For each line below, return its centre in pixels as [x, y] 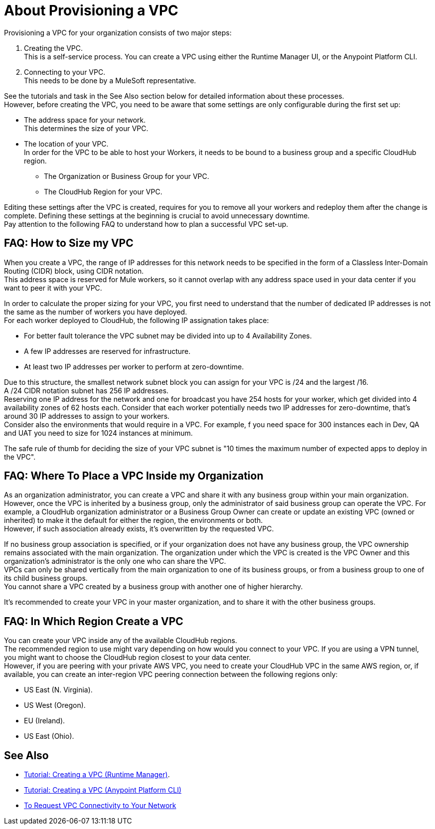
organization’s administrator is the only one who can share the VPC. [115, 561]
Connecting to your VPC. [65, 72]
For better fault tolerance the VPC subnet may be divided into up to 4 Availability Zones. [168, 335]
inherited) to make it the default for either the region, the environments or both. [134, 520]
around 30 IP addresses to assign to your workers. [87, 416]
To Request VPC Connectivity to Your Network [100, 806]
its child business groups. [46, 578]
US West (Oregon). [55, 705]
